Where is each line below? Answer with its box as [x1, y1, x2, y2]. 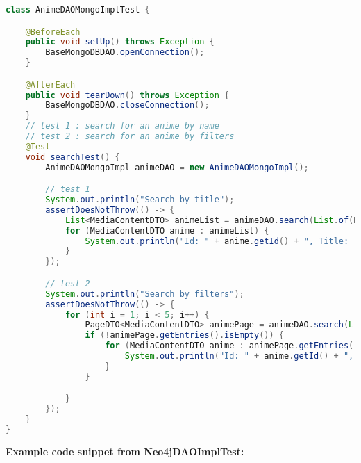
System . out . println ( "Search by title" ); [45, 195, 235, 205]
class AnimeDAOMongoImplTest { [6, 5, 150, 15]
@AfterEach [25, 79, 76, 90]
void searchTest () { [25, 152, 120, 162]
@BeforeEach [25, 26, 81, 37]
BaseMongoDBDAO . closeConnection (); [45, 100, 210, 111]
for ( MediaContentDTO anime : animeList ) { [65, 225, 269, 236]
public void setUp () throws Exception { [25, 37, 215, 47]
